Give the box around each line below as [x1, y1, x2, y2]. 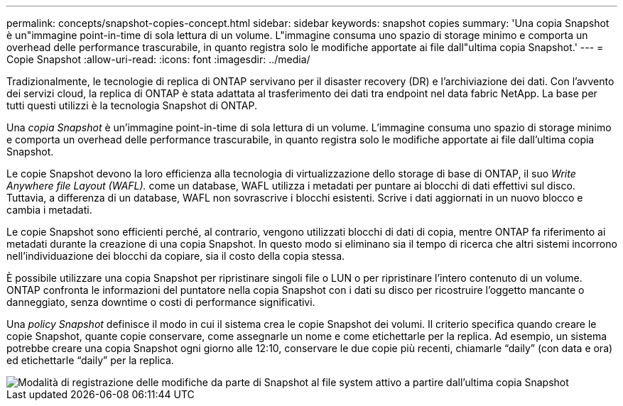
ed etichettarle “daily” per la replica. [6, 354, 174, 366]
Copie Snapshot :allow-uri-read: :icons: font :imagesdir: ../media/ [6, 53, 310, 65]
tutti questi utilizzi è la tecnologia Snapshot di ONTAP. [6, 99, 258, 111]
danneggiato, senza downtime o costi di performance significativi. [6, 296, 315, 308]
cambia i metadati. [6, 204, 92, 216]
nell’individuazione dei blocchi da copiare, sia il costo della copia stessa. [6, 250, 345, 262]
